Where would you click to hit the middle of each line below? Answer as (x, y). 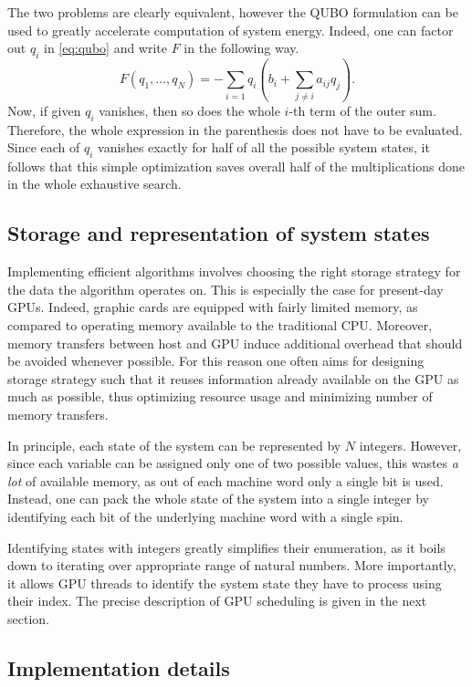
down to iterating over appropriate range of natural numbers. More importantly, (232, 565)
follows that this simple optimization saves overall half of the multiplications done (236, 166)
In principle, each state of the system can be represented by (174, 445)
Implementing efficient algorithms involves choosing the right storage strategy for (234, 271)
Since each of (44, 147)
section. (28, 618)
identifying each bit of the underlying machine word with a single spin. (205, 516)
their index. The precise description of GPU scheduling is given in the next (217, 601)
